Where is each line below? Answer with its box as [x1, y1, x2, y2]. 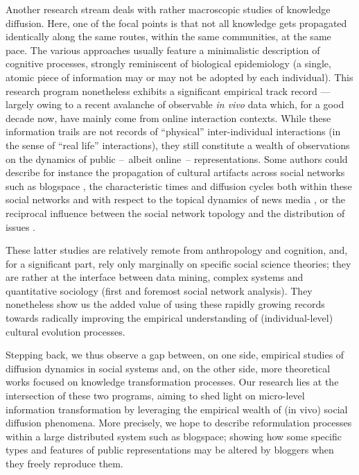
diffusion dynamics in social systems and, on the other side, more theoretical [6, 361, 331, 375]
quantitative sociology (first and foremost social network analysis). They [6, 283, 313, 297]
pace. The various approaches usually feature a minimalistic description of [6, 42, 320, 57]
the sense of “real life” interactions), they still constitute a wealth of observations [6, 137, 350, 152]
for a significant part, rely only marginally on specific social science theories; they [6, 256, 351, 270]
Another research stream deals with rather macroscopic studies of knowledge [6, 2, 331, 16]
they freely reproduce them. [6, 456, 123, 470]
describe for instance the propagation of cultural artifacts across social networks [6, 165, 345, 180]
